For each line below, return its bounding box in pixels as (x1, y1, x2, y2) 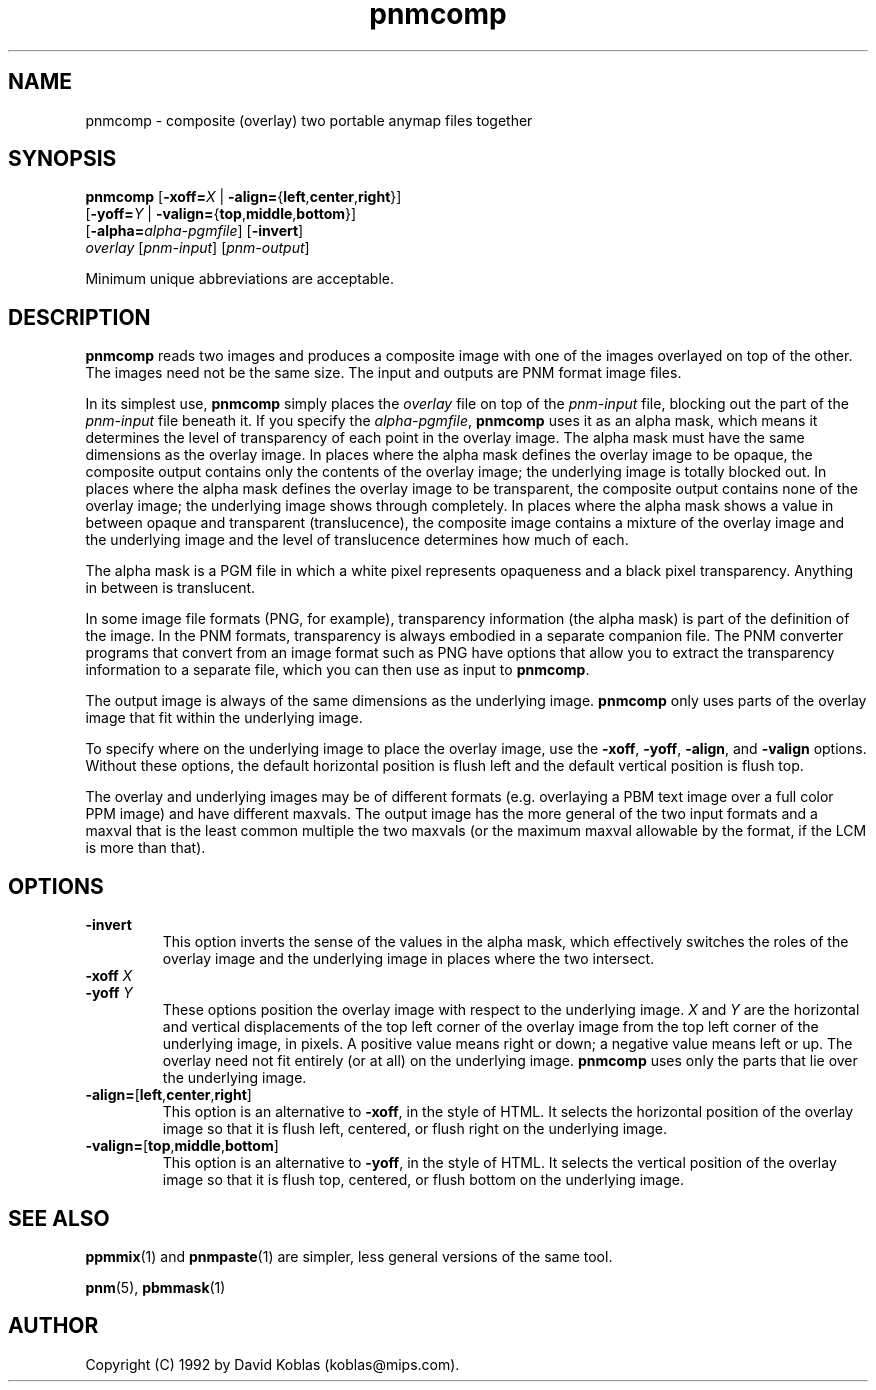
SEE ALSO (8, 1205, 110, 1231)
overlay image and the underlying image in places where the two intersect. (162, 950, 655, 968)
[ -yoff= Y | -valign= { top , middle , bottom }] (85, 205, 357, 223)
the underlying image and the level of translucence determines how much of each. (85, 531, 629, 549)
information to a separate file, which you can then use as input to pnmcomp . (85, 661, 590, 679)
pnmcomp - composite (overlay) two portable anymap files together (85, 111, 533, 129)
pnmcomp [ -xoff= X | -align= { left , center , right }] (85, 188, 402, 206)
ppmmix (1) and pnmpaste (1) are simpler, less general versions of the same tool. (85, 1247, 613, 1265)
